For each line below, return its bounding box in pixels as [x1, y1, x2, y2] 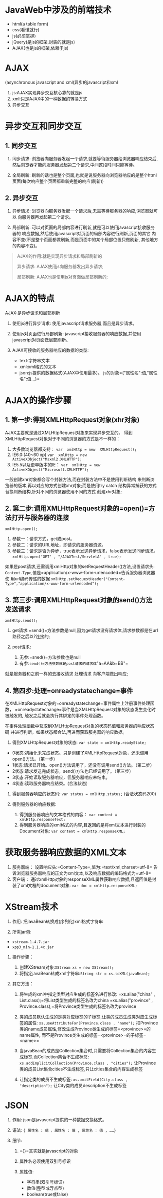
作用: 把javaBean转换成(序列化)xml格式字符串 [12, 918, 103, 924]
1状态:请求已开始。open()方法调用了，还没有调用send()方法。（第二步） [12, 762, 155, 768]
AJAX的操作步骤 [5, 394, 72, 406]
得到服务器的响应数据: [12, 801, 56, 807]
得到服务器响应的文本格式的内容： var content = [19, 812, 118, 818]
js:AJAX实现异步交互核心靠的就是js [12, 89, 83, 95]
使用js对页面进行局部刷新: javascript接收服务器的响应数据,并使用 [12, 330, 141, 336]
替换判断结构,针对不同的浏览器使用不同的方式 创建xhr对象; [5, 488, 122, 494]
